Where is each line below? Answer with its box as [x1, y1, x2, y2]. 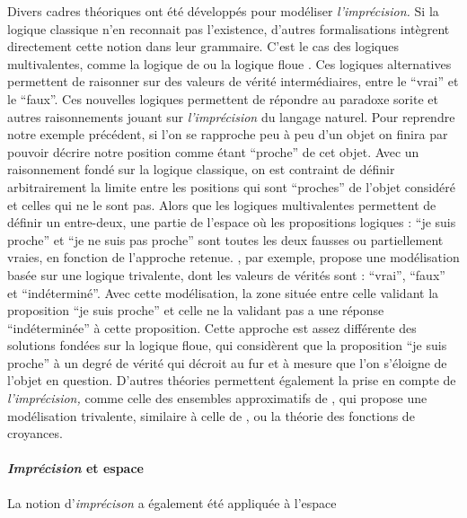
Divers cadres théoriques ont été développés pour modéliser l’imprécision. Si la [7, 2, 439, 20]
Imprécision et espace [7, 459, 144, 478]
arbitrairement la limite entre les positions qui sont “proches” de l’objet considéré [7, 177, 455, 196]
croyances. [7, 424, 63, 443]
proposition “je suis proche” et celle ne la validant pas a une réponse [7, 301, 384, 320]
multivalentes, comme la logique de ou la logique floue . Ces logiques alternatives [7, 54, 452, 73]
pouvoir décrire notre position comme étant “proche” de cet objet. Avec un [7, 142, 419, 161]
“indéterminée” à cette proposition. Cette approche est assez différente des [7, 318, 417, 337]
